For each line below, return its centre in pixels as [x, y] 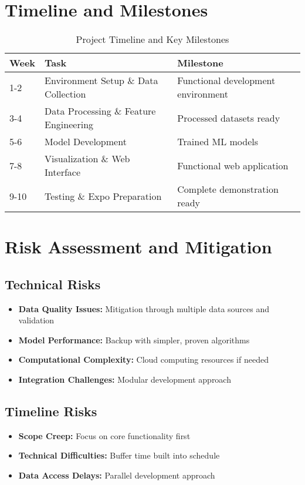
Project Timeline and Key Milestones [152, 39]
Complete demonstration [228, 189]
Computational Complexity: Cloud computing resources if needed [143, 359]
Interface [63, 172]
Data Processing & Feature [100, 111]
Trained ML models [218, 142]
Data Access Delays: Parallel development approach [117, 475]
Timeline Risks [51, 411]
